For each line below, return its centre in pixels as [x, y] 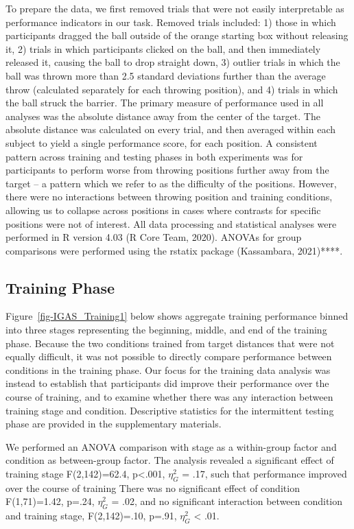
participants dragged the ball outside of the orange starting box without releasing [177, 35]
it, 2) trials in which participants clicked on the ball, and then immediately [163, 48]
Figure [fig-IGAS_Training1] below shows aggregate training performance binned [177, 316]
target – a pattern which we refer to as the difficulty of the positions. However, [171, 183]
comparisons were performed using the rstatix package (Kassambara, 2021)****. [174, 250]
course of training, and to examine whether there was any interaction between [169, 397]
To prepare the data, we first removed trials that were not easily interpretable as [175, 8]
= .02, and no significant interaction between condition [227, 501]
